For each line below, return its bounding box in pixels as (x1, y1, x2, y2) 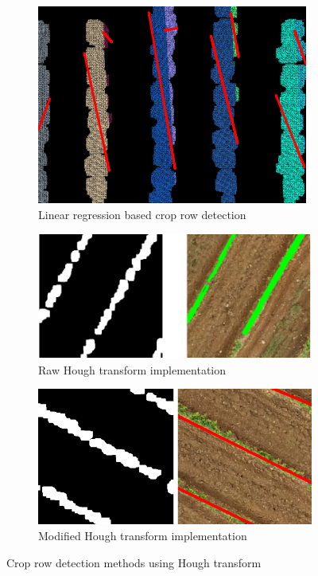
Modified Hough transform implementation (38, 527, 247, 543)
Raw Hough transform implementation (38, 361, 227, 378)
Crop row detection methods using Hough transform (6, 554, 262, 570)
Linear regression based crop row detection (38, 206, 246, 222)
